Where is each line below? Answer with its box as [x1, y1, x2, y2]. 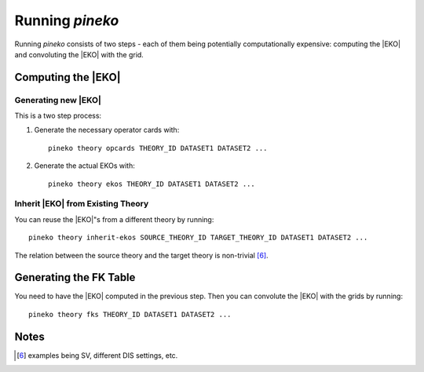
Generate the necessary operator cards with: [34, 126, 180, 135]
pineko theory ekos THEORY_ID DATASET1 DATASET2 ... [48, 179, 255, 188]
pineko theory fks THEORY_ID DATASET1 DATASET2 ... [28, 310, 232, 319]
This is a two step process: [14, 111, 102, 121]
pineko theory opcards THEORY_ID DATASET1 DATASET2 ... [48, 144, 268, 152]
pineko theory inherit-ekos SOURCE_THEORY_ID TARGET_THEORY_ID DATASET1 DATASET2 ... [28, 233, 368, 243]
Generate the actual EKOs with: [34, 161, 135, 170]
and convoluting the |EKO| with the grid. [14, 49, 144, 59]
